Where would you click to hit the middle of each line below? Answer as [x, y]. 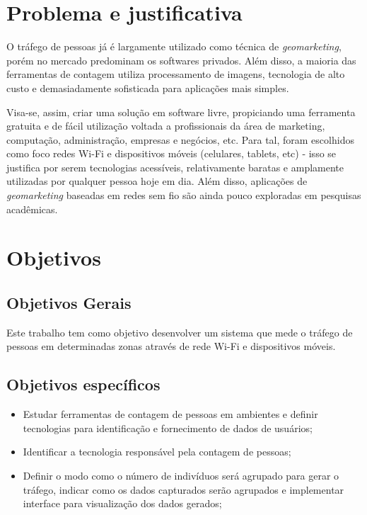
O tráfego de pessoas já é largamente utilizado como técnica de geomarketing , [174, 46]
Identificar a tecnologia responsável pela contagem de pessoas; [157, 452]
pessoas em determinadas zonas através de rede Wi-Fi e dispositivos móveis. [171, 346]
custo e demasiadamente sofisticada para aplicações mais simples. [148, 87]
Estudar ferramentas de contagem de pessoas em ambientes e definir [170, 414]
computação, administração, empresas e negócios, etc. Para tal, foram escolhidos [180, 139]
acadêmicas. [32, 209]
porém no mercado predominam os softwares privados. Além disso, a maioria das [181, 60]
